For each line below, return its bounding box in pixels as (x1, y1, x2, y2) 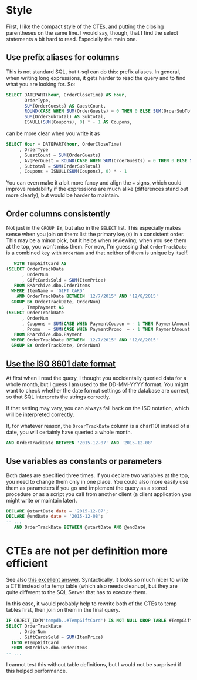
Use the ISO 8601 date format (6, 359, 116, 369)
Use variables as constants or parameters (6, 456, 162, 466)
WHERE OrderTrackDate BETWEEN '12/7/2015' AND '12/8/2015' (11, 337, 159, 343)
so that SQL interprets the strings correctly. (6, 393, 111, 400)
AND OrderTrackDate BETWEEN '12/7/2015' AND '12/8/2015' (16, 293, 159, 300)
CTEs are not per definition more (6, 544, 168, 558)
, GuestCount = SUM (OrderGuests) (19, 152, 101, 158)
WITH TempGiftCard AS (13, 261, 67, 267)
